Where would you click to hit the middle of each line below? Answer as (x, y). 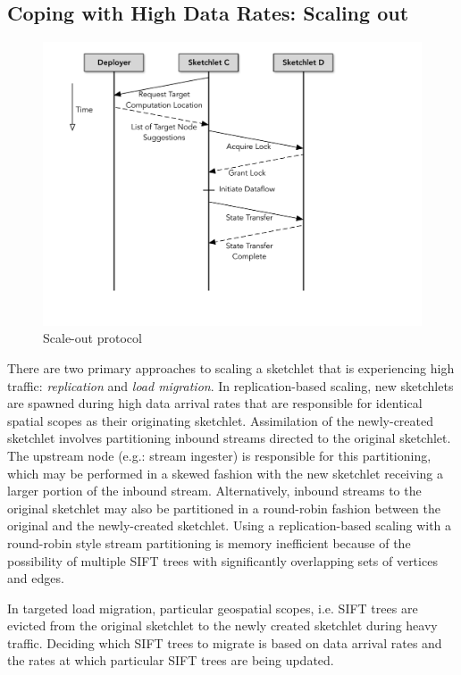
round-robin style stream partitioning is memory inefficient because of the (209, 542)
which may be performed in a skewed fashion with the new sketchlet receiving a (225, 473)
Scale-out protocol (92, 338)
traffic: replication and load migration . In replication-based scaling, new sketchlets (230, 385)
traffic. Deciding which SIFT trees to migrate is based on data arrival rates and (225, 642)
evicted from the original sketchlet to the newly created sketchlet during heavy (222, 625)
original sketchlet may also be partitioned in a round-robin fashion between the (224, 508)
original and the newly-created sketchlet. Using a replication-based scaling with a (230, 525)
